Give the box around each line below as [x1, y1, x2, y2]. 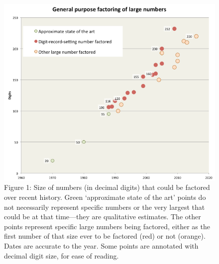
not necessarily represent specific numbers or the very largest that [4, 201, 205, 212]
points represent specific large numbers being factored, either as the [4, 221, 210, 231]
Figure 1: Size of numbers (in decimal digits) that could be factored [4, 182, 210, 192]
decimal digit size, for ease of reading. [4, 250, 119, 261]
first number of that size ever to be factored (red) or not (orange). [4, 231, 206, 241]
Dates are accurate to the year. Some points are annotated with [4, 240, 199, 251]
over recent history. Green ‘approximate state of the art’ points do [4, 191, 206, 202]
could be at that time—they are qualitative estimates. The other [4, 211, 201, 222]
